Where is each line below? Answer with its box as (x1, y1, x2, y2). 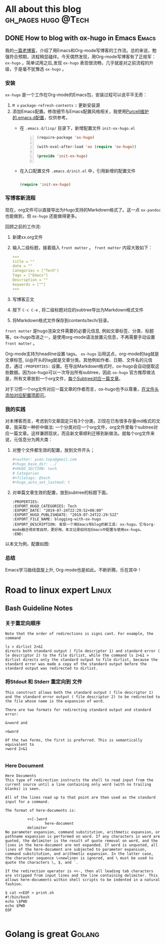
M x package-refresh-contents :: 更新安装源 (12, 103, 100, 108)
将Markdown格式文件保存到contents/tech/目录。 (12, 317, 112, 323)
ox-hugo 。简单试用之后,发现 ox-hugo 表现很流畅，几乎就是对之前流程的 (5, 60, 150, 65)
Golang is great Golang (5, 929, 100, 940)
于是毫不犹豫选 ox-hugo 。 (13, 66, 67, 72)
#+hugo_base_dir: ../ (12, 462, 57, 467)
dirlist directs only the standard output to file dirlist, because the (5, 657, 158, 662)
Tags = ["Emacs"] (12, 273, 48, 278)
